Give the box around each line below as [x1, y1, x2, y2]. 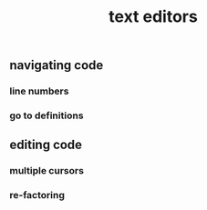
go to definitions [9, 109, 84, 122]
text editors [109, 6, 198, 27]
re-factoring [9, 189, 66, 202]
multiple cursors [9, 165, 85, 177]
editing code [9, 137, 83, 153]
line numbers [9, 85, 69, 97]
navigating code [9, 57, 104, 74]
